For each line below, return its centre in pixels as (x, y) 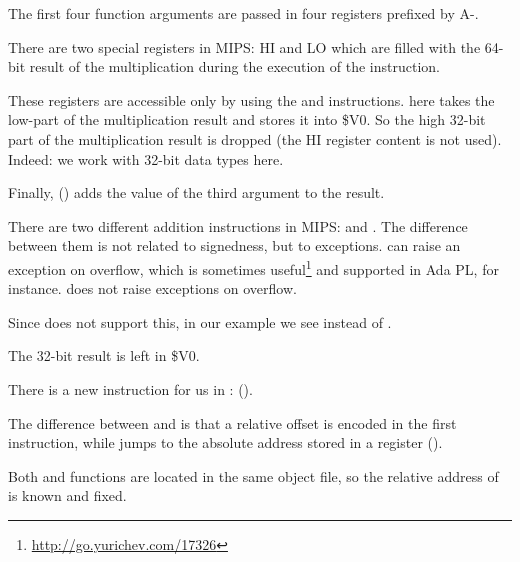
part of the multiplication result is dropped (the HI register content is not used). (255, 138)
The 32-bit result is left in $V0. (104, 355)
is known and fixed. (67, 495)
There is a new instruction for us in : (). (130, 388)
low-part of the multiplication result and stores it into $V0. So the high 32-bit (247, 119)
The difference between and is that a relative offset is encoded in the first (232, 422)
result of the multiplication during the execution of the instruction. (234, 66)
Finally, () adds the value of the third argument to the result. (196, 192)
